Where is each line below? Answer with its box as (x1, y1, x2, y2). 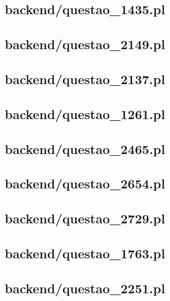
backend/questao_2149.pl (5, 35, 165, 53)
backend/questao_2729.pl (5, 209, 165, 228)
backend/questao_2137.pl (5, 69, 165, 88)
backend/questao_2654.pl (5, 174, 165, 193)
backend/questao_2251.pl (5, 278, 165, 297)
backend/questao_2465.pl (5, 139, 165, 158)
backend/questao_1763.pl (5, 244, 165, 262)
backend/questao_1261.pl (5, 104, 165, 123)
